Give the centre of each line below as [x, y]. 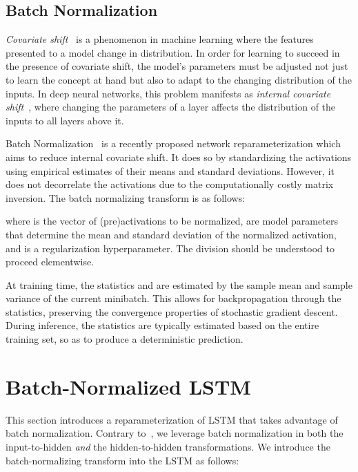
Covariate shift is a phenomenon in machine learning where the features [160, 39]
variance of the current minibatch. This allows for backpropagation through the [173, 298]
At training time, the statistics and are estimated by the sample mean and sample [179, 284]
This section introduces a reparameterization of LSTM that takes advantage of [172, 419]
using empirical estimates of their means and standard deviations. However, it [170, 170]
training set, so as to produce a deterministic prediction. [125, 339]
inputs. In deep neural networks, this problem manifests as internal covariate [168, 93]
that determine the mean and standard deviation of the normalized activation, [171, 234]
